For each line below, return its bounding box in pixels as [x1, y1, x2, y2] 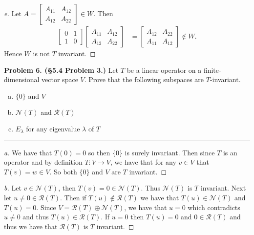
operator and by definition [4, 157, 83, 167]
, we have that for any [110, 157, 176, 167]
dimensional [4, 74, 40, 85]
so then [88, 147, 110, 157]
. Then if [60, 192, 86, 202]
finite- [203, 64, 221, 75]
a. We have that [4, 147, 52, 157]
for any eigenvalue [26, 124, 80, 133]
